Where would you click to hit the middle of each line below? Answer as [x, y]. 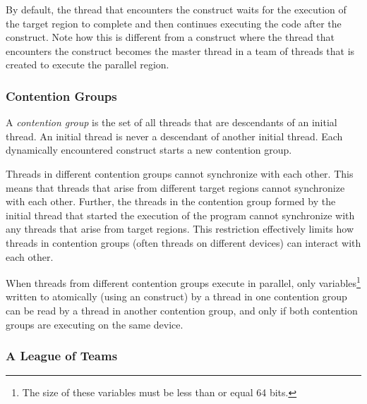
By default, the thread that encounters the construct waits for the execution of [176, 9]
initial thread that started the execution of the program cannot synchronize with [180, 215]
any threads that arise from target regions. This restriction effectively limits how [180, 229]
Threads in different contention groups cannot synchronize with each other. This [180, 173]
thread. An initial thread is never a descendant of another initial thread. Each [174, 136]
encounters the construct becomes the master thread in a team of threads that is [180, 50]
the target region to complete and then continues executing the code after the [174, 23]
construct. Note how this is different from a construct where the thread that [170, 37]
